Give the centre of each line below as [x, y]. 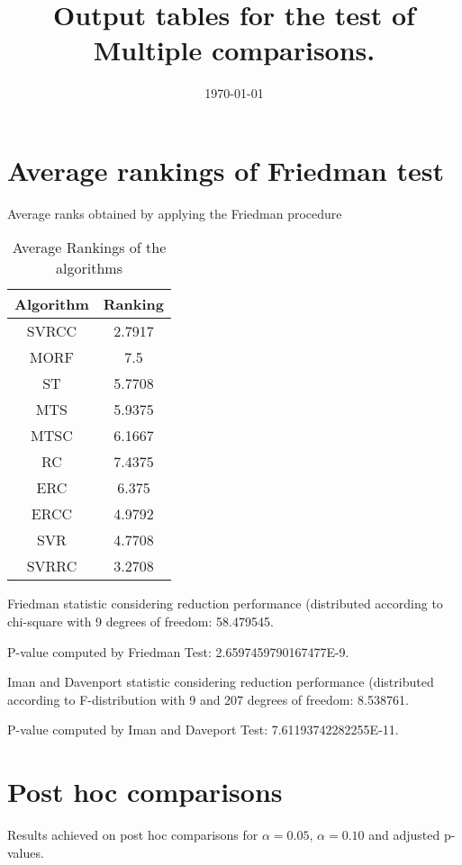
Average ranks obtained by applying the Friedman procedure [175, 213]
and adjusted [404, 835]
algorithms [89, 268]
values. [26, 852]
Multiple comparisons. [234, 50]
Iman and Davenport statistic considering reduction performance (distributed [221, 682]
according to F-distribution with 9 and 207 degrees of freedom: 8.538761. [208, 699]
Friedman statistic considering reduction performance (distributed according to [225, 604]
